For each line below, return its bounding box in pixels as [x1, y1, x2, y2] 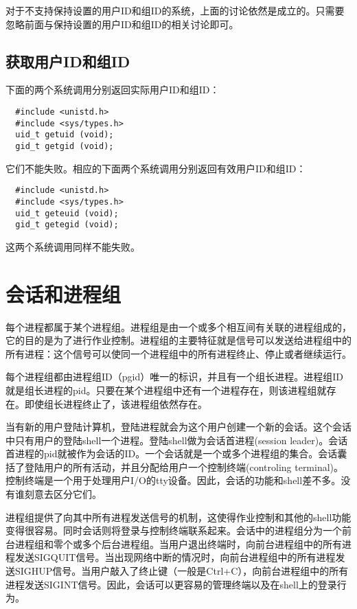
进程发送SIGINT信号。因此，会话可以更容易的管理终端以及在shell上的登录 [5, 577, 337, 591]
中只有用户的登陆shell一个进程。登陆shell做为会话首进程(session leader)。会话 [5, 433, 348, 447]
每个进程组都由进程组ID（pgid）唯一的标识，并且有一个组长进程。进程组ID [5, 369, 343, 384]
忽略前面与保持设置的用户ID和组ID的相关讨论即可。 [5, 16, 239, 31]
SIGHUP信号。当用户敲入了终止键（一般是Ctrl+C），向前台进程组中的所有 [14, 564, 349, 578]
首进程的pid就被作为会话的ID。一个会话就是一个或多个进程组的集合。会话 [5, 446, 338, 461]
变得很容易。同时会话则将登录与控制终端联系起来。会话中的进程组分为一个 [5, 523, 342, 538]
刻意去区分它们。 [24, 487, 102, 501]
